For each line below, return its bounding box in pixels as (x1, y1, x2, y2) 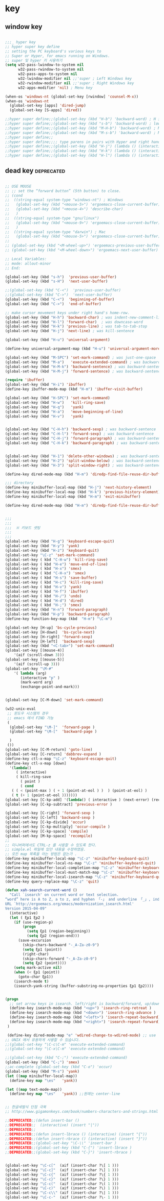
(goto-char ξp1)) (18, 975, 54, 980)
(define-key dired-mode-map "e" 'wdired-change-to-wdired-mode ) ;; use (7, 1032, 156, 1038)
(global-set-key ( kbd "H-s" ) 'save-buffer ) (5, 575, 97, 581)
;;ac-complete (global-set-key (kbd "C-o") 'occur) (5, 1064, 112, 1070)
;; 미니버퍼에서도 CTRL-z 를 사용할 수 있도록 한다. (5, 842, 97, 848)
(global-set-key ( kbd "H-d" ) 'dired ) (5, 598, 84, 603)
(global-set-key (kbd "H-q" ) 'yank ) (5, 405, 84, 410)
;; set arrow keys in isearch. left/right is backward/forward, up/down (9, 1001, 161, 1006)
